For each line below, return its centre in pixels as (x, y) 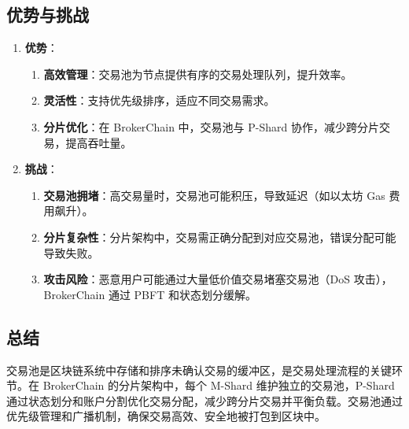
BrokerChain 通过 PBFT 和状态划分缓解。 (150, 294)
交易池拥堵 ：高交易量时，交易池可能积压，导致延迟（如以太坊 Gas (214, 195)
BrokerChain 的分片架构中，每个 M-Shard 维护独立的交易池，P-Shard (219, 385)
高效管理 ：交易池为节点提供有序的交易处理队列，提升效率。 (198, 74)
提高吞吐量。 (99, 142)
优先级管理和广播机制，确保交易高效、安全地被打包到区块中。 (166, 416)
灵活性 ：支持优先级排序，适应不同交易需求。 (159, 100)
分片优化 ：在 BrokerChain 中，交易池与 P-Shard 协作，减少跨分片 (211, 126)
